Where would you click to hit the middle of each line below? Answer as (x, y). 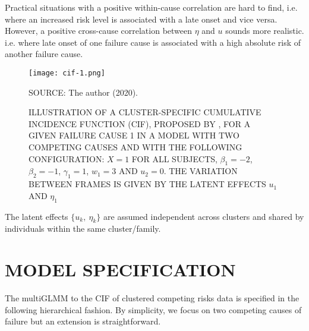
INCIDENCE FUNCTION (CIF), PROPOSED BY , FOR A (140, 123)
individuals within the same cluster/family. (83, 228)
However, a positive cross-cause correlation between (99, 31)
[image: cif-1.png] (67, 73)
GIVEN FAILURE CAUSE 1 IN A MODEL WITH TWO (134, 135)
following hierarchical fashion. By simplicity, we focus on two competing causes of (153, 309)
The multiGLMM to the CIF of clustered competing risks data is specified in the (152, 298)
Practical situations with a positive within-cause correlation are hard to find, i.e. (151, 7)
